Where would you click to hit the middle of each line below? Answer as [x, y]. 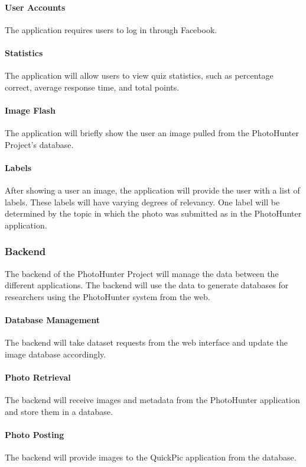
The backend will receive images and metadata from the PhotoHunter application [152, 400]
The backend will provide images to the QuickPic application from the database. [151, 457]
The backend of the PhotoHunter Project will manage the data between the [142, 273]
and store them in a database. [59, 411]
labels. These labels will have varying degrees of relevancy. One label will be [142, 202]
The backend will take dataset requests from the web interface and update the [147, 342]
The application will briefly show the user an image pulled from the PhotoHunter [152, 133]
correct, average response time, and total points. [92, 87]
